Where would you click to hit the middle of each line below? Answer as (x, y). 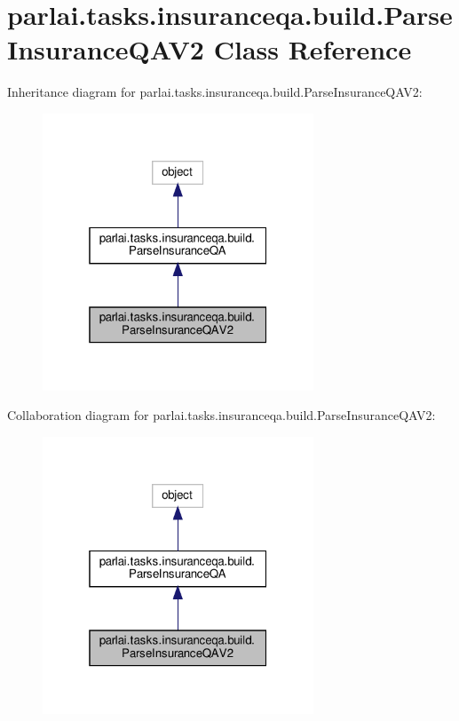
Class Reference (313, 49)
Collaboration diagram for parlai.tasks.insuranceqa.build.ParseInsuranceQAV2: (222, 415)
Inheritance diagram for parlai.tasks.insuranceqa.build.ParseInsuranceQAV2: (215, 92)
